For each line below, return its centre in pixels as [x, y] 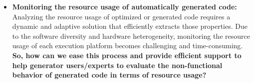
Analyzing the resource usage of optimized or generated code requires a [121, 16]
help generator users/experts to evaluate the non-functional [117, 65]
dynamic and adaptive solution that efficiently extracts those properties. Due [130, 26]
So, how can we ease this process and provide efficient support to [127, 55]
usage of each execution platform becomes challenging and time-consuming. [127, 45]
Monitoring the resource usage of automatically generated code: [125, 6]
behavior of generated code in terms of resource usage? [109, 75]
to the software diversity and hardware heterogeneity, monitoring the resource [131, 36]
